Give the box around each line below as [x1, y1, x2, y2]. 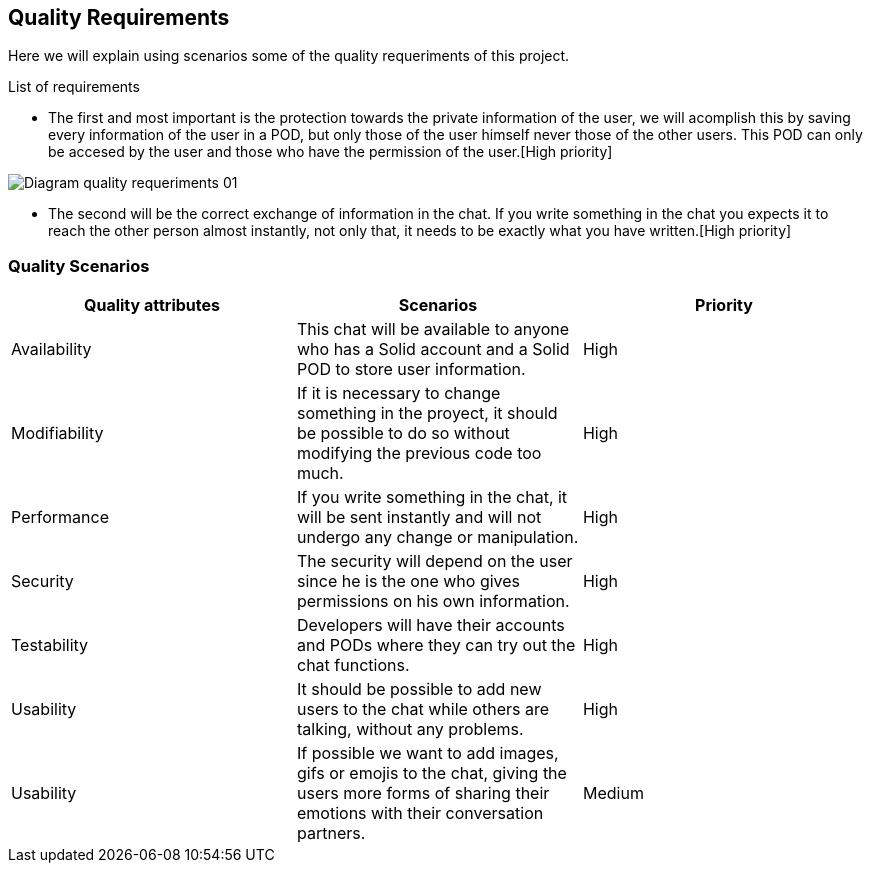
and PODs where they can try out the [296, 635, 576, 656]
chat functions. [296, 655, 410, 676]
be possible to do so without [296, 423, 510, 444]
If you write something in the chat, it [296, 487, 568, 508]
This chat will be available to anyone [296, 319, 570, 340]
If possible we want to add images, [296, 743, 559, 764]
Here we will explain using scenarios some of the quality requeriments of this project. [8, 47, 570, 65]
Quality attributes [84, 295, 220, 316]
